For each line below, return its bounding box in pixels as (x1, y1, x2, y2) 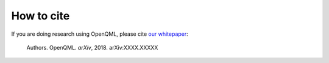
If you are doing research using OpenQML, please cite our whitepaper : (11, 30, 188, 38)
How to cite (11, 9, 70, 22)
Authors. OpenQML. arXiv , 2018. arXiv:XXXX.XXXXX (26, 44, 158, 51)
